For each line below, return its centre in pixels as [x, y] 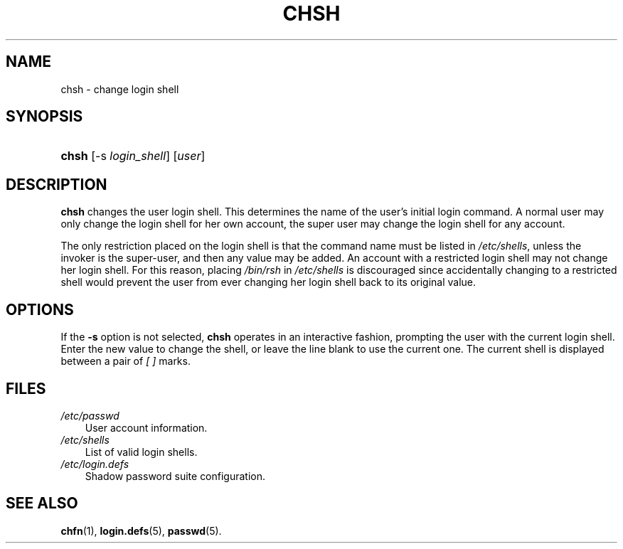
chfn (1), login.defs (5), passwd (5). [141, 531]
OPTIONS [40, 309]
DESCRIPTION [57, 184]
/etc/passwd [90, 415]
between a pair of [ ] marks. [126, 361]
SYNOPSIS [44, 117]
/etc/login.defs [95, 464]
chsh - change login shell [120, 89]
